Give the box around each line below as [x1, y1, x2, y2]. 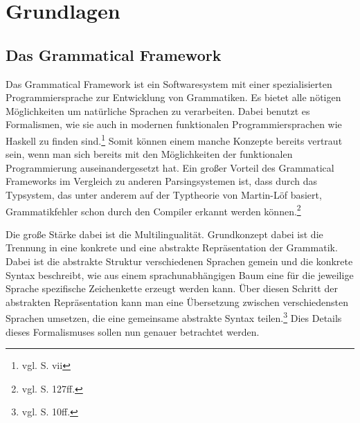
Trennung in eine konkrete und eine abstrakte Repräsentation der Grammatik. [6, 240, 338, 255]
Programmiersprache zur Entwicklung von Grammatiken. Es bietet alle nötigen [6, 90, 341, 105]
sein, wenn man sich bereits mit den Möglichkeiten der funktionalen [6, 147, 293, 161]
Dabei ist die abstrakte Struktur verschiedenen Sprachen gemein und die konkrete [6, 254, 353, 269]
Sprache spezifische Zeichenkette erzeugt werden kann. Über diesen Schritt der [6, 281, 338, 296]
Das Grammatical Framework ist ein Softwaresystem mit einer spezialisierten [6, 76, 332, 91]
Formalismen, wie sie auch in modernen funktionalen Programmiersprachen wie [6, 117, 342, 132]
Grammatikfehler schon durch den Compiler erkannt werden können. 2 [6, 201, 301, 218]
